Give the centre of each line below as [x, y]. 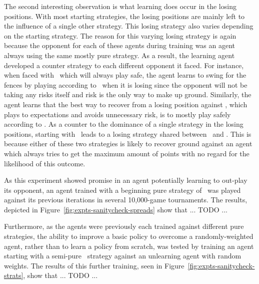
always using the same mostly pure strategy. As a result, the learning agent [119, 55]
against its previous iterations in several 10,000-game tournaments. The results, [126, 200]
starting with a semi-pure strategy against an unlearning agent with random [123, 256]
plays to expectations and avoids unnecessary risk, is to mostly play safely [117, 114]
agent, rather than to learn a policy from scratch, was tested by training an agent [129, 246]
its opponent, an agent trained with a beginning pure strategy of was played [122, 190]
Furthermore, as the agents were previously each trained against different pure [124, 226]
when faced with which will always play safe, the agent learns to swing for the [125, 75]
